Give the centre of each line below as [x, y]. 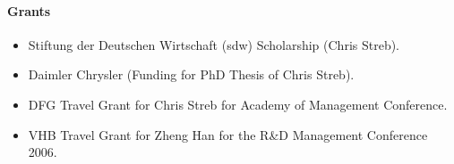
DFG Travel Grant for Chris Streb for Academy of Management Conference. [238, 104]
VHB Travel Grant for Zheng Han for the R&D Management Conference [228, 134]
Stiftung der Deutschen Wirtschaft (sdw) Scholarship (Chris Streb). [214, 44]
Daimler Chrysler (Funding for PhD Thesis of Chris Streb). [191, 74]
